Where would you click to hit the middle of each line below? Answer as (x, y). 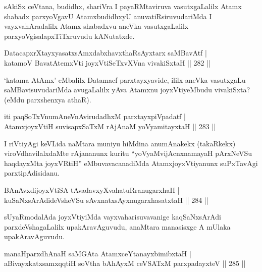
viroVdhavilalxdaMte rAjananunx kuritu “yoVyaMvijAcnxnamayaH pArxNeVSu (128, 153)
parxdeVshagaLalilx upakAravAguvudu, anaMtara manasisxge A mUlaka (117, 226)
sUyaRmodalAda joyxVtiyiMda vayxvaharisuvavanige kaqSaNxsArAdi (113, 217)
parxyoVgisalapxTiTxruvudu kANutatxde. (69, 36)
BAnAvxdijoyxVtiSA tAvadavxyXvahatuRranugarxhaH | (92, 189)
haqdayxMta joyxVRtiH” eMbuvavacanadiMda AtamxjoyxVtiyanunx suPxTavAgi (131, 163)
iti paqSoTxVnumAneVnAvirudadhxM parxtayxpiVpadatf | (95, 116)
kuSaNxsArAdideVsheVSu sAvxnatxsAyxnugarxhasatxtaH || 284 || (106, 200)
